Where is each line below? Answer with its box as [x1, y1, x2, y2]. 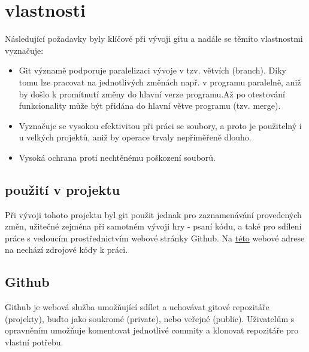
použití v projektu [5, 180, 120, 198]
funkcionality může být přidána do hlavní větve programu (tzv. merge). [19, 99, 281, 112]
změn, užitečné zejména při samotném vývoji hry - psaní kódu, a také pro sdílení [5, 220, 302, 232]
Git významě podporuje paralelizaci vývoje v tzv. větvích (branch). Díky [19, 64, 286, 76]
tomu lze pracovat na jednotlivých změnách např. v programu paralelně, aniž [19, 75, 301, 88]
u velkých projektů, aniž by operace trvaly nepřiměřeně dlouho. [19, 131, 252, 143]
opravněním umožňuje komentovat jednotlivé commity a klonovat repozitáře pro [5, 324, 299, 336]
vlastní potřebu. [5, 336, 63, 348]
